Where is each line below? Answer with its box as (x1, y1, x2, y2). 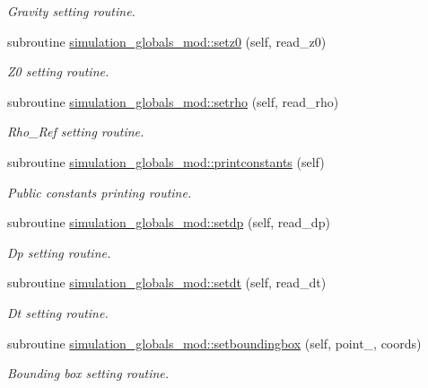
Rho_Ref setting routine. (7, 122, 144, 141)
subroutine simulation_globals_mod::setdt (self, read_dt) (7, 273, 327, 292)
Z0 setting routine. (7, 62, 109, 81)
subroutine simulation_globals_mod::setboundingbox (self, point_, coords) (7, 333, 422, 352)
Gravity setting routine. (7, 2, 135, 20)
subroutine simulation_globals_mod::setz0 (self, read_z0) (7, 31, 327, 50)
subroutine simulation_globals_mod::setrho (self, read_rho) (7, 92, 339, 110)
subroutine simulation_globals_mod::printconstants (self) (7, 152, 325, 171)
